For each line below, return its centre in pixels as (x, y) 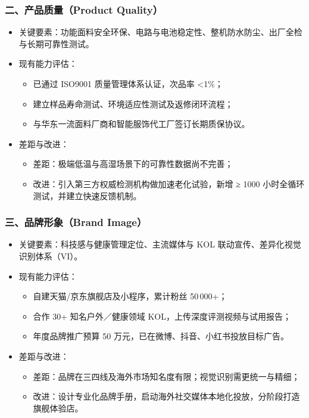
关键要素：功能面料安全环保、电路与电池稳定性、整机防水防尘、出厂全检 (160, 32)
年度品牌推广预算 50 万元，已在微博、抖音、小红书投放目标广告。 (161, 336)
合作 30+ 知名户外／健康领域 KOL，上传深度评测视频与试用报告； (162, 316)
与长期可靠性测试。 (56, 43)
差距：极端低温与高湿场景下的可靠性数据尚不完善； (133, 164)
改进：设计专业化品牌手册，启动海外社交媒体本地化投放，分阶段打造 (166, 396)
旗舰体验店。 (58, 408)
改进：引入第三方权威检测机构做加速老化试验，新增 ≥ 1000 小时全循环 (169, 183)
